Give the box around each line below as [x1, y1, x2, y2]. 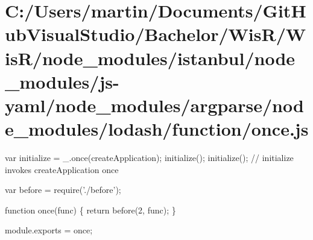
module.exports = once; [5, 224, 93, 236]
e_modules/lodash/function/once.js [5, 116, 309, 141]
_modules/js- [5, 69, 119, 93]
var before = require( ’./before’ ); [5, 183, 121, 196]
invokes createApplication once [5, 163, 119, 175]
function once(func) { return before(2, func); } [5, 203, 176, 216]
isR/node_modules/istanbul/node [5, 45, 296, 70]
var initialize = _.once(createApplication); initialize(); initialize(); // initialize [5, 151, 294, 164]
